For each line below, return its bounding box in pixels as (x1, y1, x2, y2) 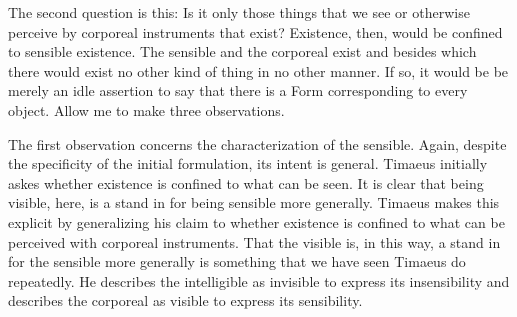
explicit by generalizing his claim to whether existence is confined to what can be (8, 211, 505, 232)
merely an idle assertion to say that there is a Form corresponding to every (8, 80, 468, 101)
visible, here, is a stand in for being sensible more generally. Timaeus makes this (8, 192, 500, 213)
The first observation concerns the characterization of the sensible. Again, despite (8, 133, 507, 154)
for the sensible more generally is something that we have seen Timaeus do (8, 251, 466, 272)
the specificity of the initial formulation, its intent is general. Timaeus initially (8, 153, 488, 174)
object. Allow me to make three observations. (8, 99, 285, 120)
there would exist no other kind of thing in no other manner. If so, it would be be (8, 60, 509, 81)
